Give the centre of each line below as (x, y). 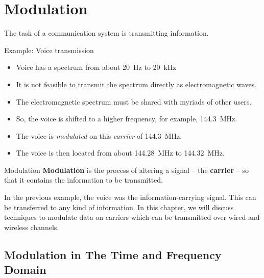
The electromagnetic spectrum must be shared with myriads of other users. (134, 101)
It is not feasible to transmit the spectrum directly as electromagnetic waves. (136, 84)
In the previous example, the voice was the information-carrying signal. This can (130, 197)
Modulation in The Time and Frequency (113, 254)
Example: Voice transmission (49, 50)
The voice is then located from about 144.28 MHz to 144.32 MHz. (120, 153)
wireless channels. (32, 227)
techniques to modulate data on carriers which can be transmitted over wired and (132, 217)
